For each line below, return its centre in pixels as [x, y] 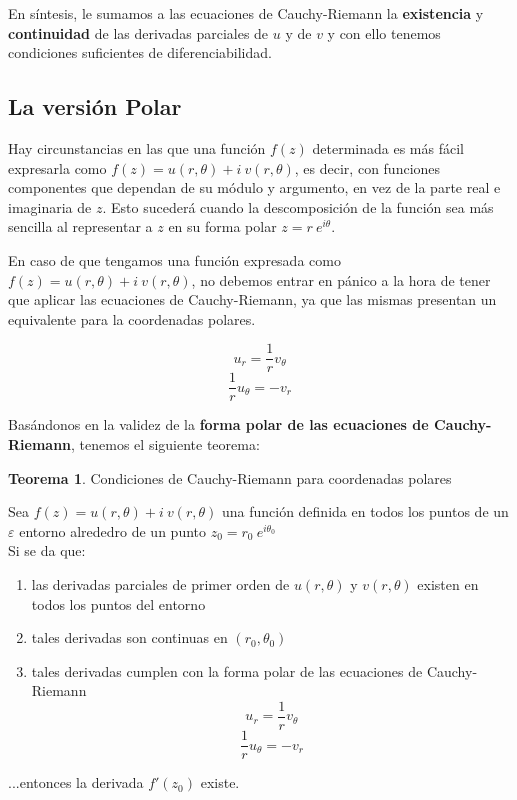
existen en [448, 584]
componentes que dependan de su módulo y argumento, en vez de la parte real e [254, 187]
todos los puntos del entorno [118, 603]
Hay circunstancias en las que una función [137, 147]
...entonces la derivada [76, 782]
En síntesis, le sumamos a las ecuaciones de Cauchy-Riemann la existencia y [246, 13]
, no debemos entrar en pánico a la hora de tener [341, 279]
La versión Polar [95, 106]
